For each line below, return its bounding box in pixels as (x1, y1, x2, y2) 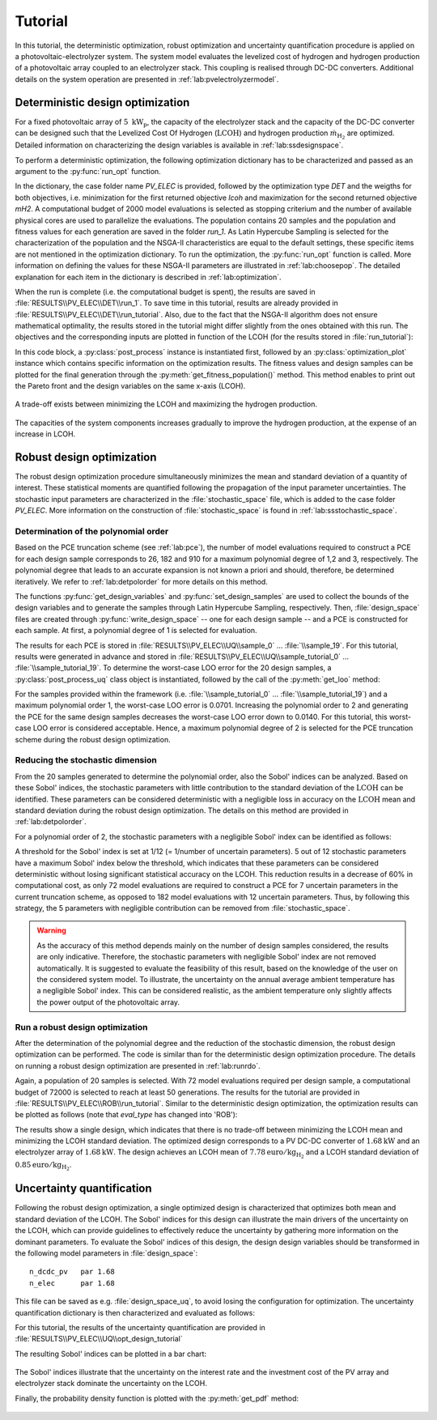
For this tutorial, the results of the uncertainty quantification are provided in (15, 1322, 266, 1332)
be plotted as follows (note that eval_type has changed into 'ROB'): (15, 1110, 238, 1120)
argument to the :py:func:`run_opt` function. (15, 166, 161, 176)
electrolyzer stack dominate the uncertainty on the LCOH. (15, 1379, 208, 1388)
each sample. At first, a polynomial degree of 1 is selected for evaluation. (15, 626, 258, 636)
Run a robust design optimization (15, 1021, 148, 1032)
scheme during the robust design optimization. (15, 734, 171, 744)
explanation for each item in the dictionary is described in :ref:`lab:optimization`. (15, 272, 282, 282)
